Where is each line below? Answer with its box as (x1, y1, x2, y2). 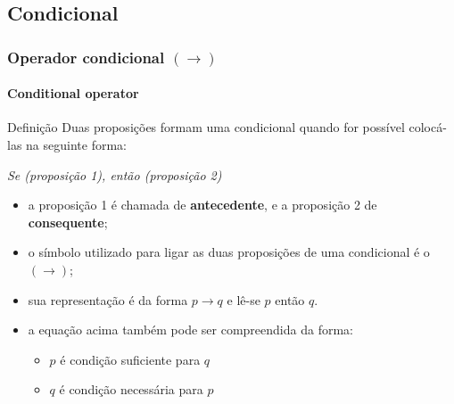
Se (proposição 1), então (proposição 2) (7, 165, 222, 184)
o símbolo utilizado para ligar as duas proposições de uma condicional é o (28, 243, 430, 261)
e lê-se (227, 290, 260, 309)
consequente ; (28, 212, 108, 231)
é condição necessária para (59, 380, 203, 399)
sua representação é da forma (28, 290, 188, 309)
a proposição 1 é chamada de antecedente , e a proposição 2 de (28, 195, 377, 214)
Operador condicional (7, 45, 165, 68)
